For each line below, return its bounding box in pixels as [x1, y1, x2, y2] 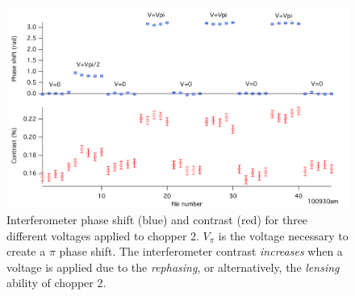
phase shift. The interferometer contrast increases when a [59, 243, 343, 260]
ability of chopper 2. [6, 274, 106, 291]
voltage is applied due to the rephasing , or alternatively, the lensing [6, 258, 340, 275]
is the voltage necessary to [218, 227, 349, 244]
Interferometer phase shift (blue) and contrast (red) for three [6, 211, 308, 227]
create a [6, 243, 46, 260]
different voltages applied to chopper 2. [6, 227, 199, 244]
